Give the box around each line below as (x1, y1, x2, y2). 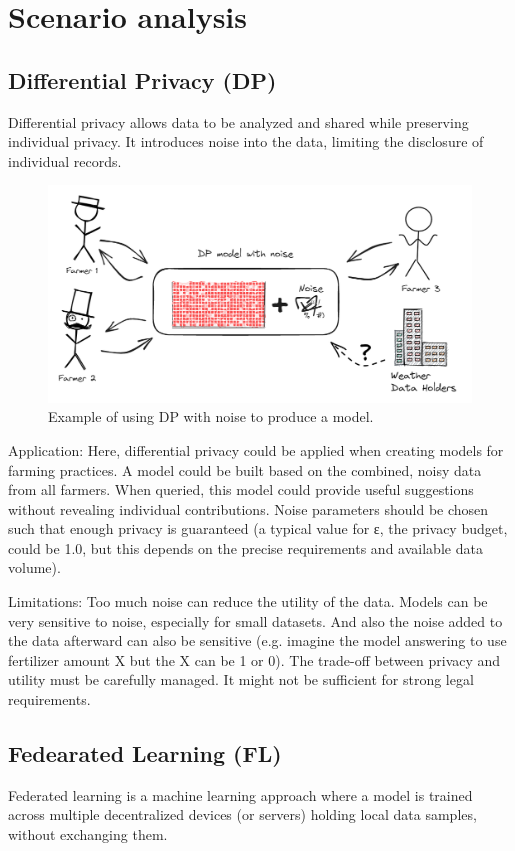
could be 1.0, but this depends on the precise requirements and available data (8, 537, 483, 558)
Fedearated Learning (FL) (8, 738, 282, 769)
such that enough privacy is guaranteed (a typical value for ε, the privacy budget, (8, 518, 508, 539)
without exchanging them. (8, 824, 168, 845)
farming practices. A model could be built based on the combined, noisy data (8, 459, 482, 480)
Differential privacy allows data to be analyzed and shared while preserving (8, 111, 469, 132)
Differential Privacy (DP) (8, 64, 277, 95)
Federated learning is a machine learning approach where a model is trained (8, 784, 473, 805)
